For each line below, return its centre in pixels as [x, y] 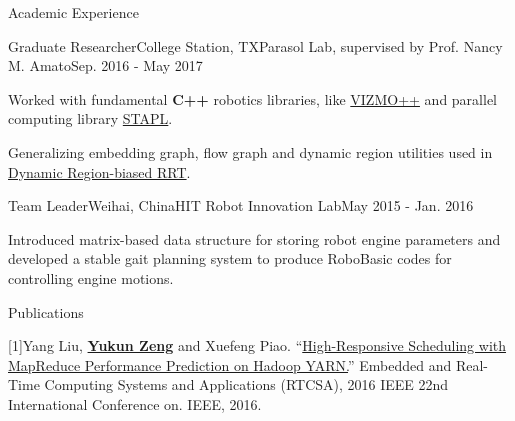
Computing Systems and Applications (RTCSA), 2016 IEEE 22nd [246, 384]
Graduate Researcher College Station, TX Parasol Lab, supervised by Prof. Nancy [255, 45]
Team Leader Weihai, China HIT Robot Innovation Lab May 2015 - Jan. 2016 [241, 205]
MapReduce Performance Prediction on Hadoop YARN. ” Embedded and [230, 364]
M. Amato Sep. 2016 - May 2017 [105, 65]
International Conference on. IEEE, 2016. [135, 403]
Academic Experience [73, 12]
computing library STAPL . [90, 118]
